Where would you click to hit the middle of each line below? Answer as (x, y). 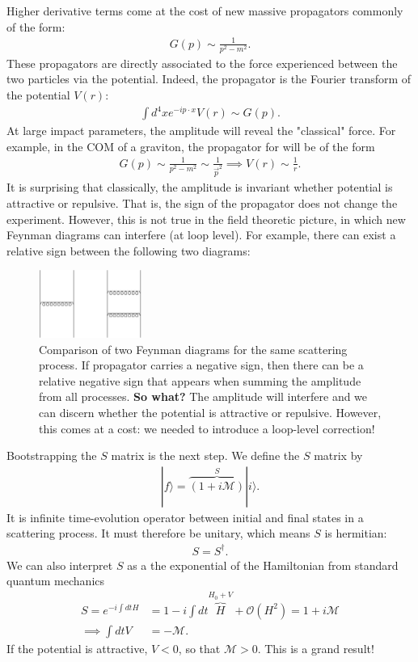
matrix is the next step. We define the (205, 455)
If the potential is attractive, (77, 648)
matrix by (338, 455)
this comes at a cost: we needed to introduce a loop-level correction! (207, 428)
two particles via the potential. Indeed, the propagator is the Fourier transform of (209, 79)
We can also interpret (60, 565)
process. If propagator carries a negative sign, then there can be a (201, 365)
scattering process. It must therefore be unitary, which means (158, 533)
